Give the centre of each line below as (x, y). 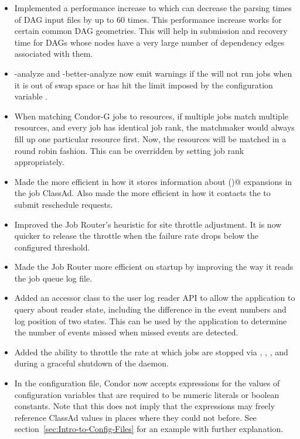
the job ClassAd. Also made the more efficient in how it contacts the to (142, 193)
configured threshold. (52, 247)
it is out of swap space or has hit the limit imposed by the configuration (144, 85)
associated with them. (54, 54)
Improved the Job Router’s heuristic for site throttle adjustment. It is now (148, 224)
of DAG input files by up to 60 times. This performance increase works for (148, 19)
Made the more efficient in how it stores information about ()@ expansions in (153, 181)
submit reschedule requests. (64, 204)
